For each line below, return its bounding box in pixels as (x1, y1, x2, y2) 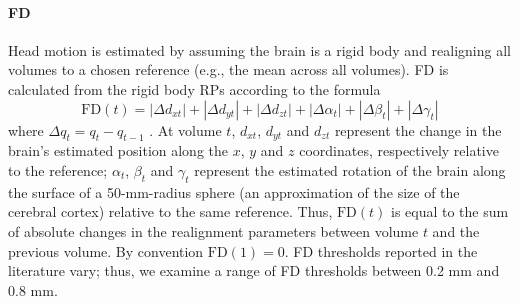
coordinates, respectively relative (299, 140, 499, 161)
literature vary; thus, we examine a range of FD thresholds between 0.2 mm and (8, 260, 500, 281)
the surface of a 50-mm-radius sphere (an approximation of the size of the (8, 181, 460, 202)
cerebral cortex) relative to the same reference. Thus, (8, 201, 333, 222)
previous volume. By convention (8, 240, 204, 261)
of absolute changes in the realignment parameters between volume (8, 220, 419, 241)
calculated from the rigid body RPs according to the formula (8, 78, 381, 99)
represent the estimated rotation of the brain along (194, 159, 506, 180)
